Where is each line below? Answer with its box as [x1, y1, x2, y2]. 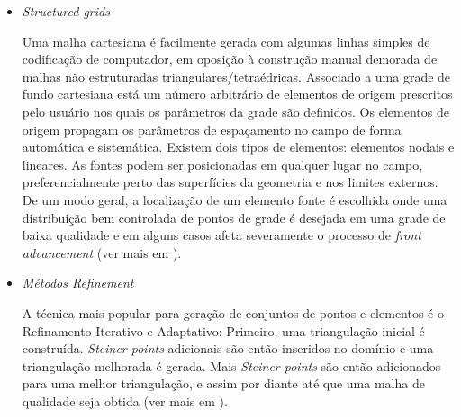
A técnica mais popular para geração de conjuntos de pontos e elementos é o [22, 303, 444, 322]
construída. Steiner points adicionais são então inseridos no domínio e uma [22, 339, 434, 358]
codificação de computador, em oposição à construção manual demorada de [22, 49, 438, 68]
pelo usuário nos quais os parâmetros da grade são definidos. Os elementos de [22, 102, 449, 120]
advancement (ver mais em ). [22, 243, 182, 262]
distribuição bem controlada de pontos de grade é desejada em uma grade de [22, 208, 446, 226]
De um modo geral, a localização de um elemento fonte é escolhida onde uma [22, 190, 447, 208]
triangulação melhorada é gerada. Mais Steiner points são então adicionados [22, 356, 441, 375]
